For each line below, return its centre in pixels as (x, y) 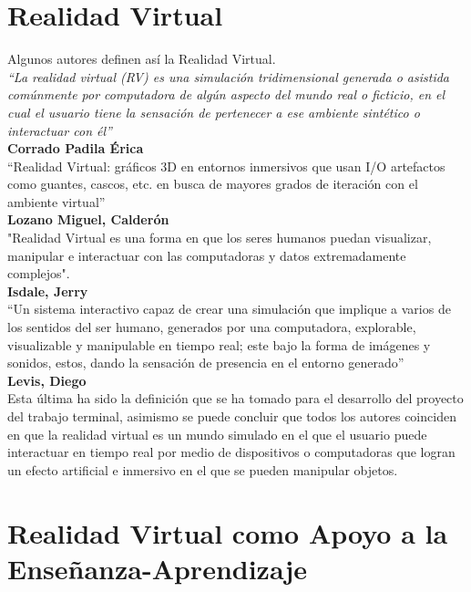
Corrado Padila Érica (76, 148)
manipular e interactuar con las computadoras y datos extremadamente (207, 255)
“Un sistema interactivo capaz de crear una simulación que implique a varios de (229, 309)
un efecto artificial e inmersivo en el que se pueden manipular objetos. (203, 469)
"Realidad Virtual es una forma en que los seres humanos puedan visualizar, (220, 238)
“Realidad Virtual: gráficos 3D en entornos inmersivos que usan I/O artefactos (226, 166)
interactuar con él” (60, 130)
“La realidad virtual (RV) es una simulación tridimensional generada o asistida (229, 76)
